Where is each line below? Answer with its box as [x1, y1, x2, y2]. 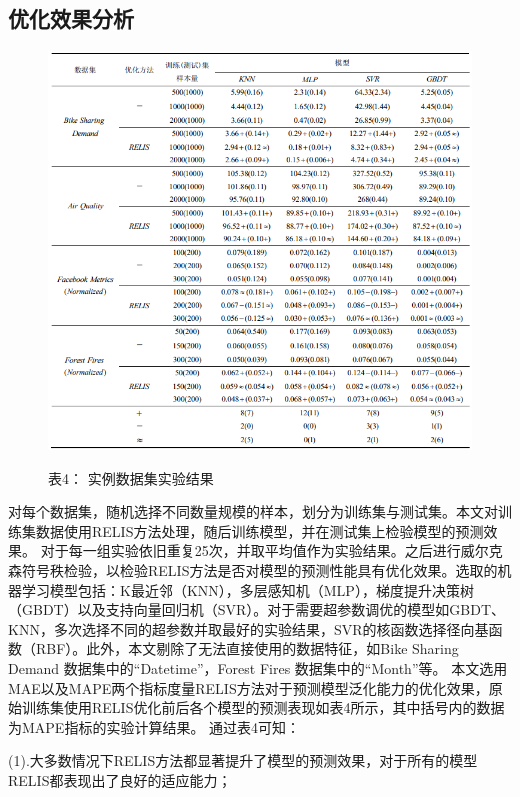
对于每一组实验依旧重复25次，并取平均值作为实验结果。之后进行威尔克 [40, 540, 503, 561]
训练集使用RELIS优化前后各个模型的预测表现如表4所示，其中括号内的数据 [21, 697, 505, 718]
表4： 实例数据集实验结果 [48, 467, 214, 488]
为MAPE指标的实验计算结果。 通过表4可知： [8, 716, 301, 737]
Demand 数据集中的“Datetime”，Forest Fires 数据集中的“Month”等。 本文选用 [8, 658, 508, 679]
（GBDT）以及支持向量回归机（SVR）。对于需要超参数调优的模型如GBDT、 [8, 599, 505, 620]
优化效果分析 [8, 3, 134, 34]
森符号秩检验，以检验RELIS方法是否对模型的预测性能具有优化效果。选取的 [8, 560, 498, 581]
